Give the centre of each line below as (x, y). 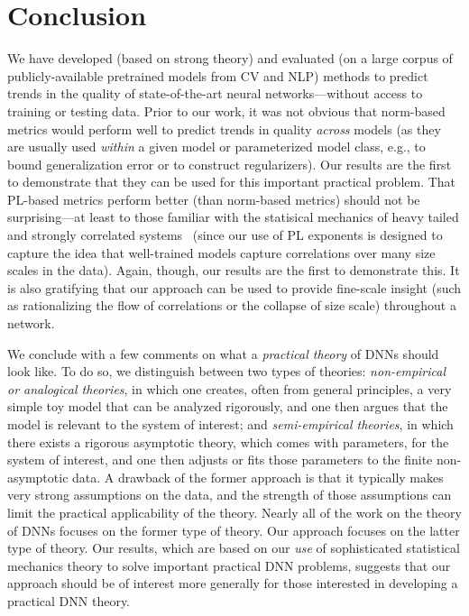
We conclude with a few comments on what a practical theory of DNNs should (223, 353)
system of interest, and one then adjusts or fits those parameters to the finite (220, 460)
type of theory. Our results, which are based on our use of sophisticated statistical (234, 548)
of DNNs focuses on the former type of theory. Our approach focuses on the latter (234, 530)
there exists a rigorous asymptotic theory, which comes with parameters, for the (228, 441)
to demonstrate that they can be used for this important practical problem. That (232, 182)
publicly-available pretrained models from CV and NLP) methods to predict (218, 75)
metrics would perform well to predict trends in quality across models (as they (224, 129)
